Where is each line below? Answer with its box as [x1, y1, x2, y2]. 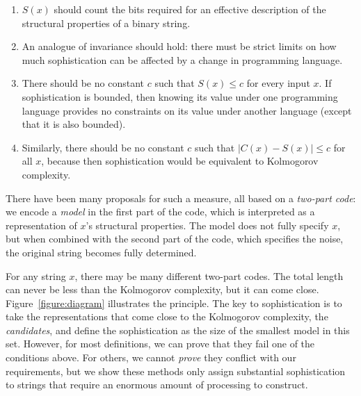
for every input [246, 76, 310, 90]
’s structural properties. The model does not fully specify [86, 217, 329, 232]
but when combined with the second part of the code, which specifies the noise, [6, 231, 344, 246]
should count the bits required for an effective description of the [54, 2, 326, 16]
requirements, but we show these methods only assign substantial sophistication [6, 363, 346, 378]
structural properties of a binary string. [22, 15, 191, 30]
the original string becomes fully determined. [6, 245, 197, 259]
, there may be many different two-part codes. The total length [74, 268, 344, 283]
